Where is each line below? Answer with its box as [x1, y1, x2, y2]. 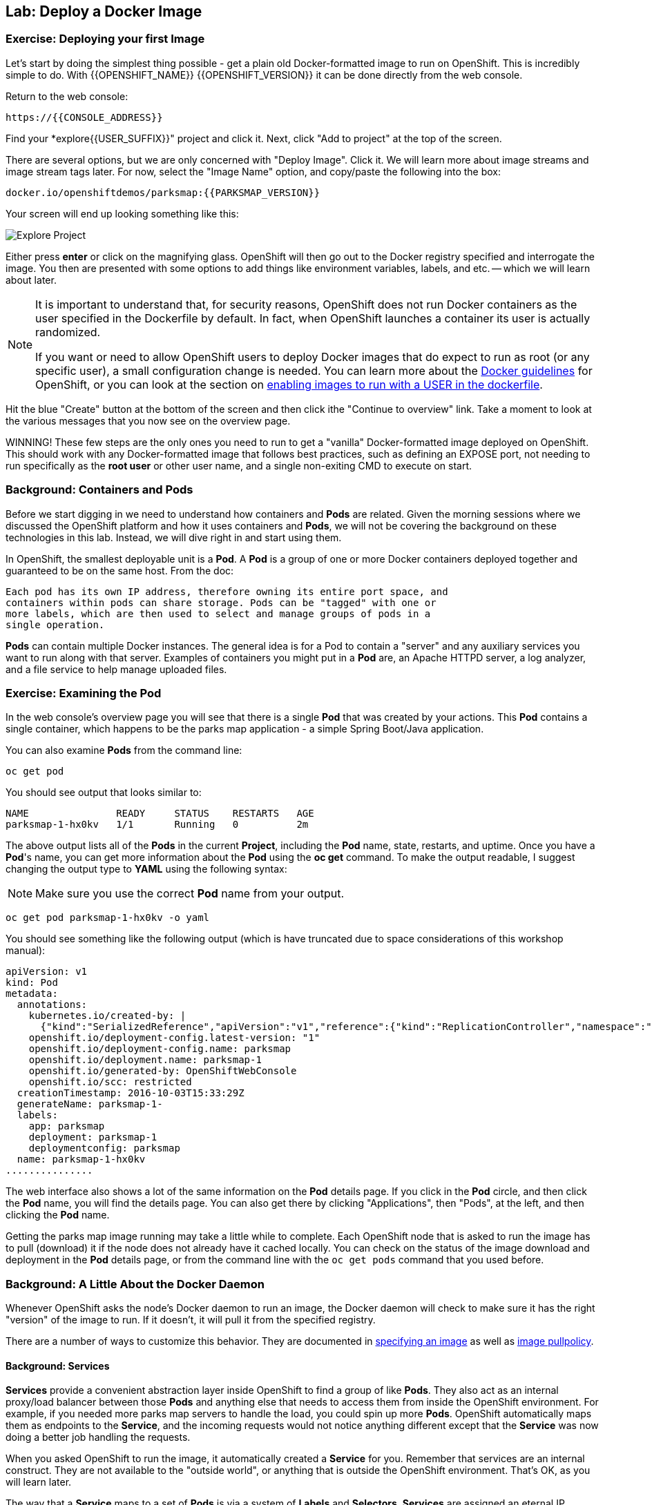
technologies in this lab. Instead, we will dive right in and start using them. [6, 531, 342, 543]
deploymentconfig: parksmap [28, 1143, 180, 1154]
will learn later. [6, 1476, 72, 1488]
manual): [6, 944, 46, 957]
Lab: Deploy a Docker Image [6, 3, 202, 20]
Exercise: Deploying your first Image [6, 32, 205, 46]
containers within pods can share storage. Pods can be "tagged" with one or [6, 596, 437, 608]
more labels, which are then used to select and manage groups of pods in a [6, 608, 431, 619]
